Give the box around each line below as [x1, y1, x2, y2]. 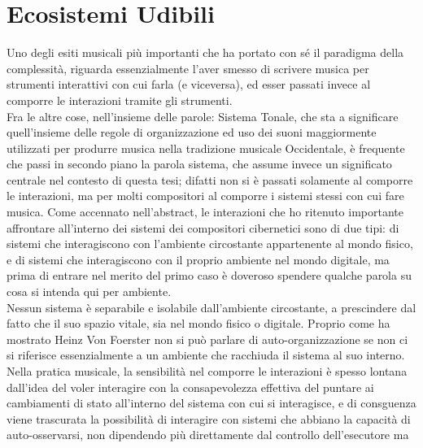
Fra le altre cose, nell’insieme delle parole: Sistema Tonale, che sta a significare [7, 107, 399, 124]
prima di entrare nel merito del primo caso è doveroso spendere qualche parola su [7, 267, 412, 284]
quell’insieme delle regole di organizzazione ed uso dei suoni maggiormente [7, 124, 377, 141]
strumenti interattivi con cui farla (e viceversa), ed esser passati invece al [7, 76, 371, 93]
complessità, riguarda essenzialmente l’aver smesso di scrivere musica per [7, 59, 369, 76]
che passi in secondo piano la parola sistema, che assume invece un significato [7, 155, 392, 172]
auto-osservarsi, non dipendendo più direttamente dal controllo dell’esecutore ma [7, 426, 409, 443]
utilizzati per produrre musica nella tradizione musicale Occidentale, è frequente [7, 139, 405, 156]
